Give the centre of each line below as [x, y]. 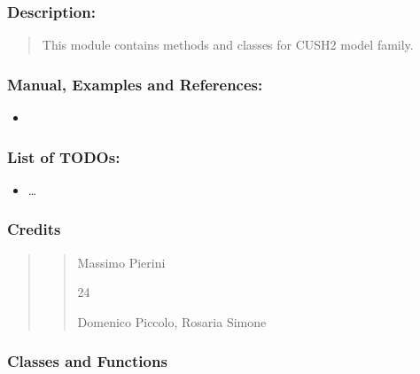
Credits [34, 229]
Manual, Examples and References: [135, 84]
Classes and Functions [87, 361]
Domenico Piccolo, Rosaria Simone [172, 321]
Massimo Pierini [121, 262]
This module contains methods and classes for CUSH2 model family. [228, 45]
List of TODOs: [64, 156]
